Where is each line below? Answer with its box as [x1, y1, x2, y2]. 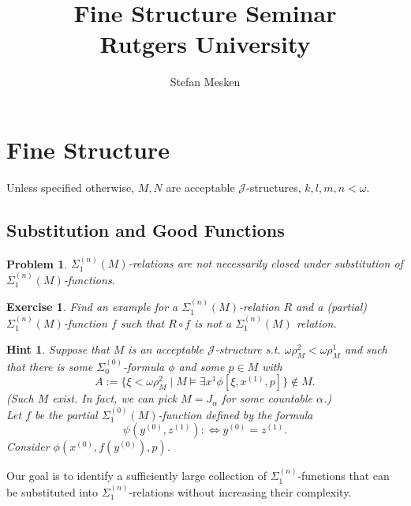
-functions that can [297, 467, 390, 484]
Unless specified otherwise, [6, 178, 135, 195]
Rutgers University [99, 28, 311, 60]
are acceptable [166, 178, 235, 195]
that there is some [6, 358, 93, 374]
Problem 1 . [6, 255, 68, 272]
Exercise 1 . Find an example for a [6, 298, 178, 315]
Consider [6, 438, 50, 455]
